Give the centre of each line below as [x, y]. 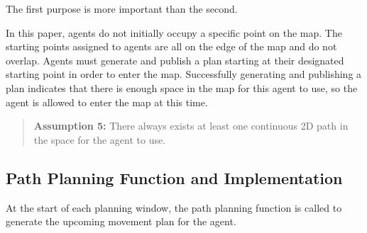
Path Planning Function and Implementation [174, 177]
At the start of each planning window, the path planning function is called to [174, 207]
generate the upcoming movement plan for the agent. [121, 221]
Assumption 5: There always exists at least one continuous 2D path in [191, 126]
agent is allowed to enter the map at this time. [107, 102]
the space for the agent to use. [100, 139]
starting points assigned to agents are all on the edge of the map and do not [171, 46]
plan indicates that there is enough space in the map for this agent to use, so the [182, 87]
